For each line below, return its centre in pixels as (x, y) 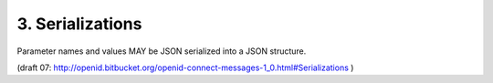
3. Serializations (79, 24)
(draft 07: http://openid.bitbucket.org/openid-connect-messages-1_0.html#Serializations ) (185, 67)
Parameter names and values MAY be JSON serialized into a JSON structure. (162, 51)
